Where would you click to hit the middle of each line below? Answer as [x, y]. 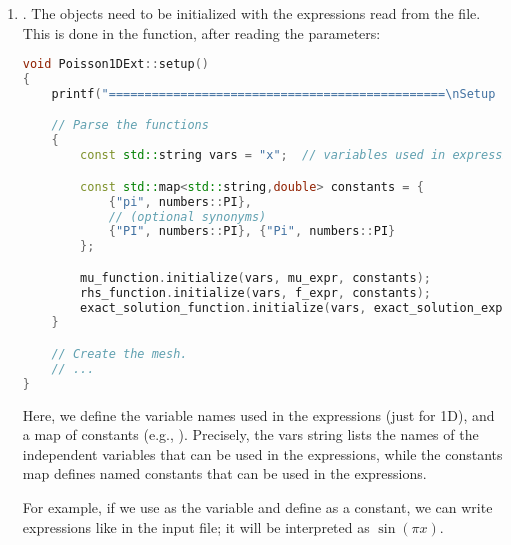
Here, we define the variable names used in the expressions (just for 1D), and [258, 414]
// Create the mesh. [119, 353]
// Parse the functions [130, 125]
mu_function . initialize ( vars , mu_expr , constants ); [255, 277]
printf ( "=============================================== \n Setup [273, 93]
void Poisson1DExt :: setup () [115, 64]
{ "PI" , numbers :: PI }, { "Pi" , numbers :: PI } [252, 231]
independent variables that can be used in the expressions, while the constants [262, 453]
